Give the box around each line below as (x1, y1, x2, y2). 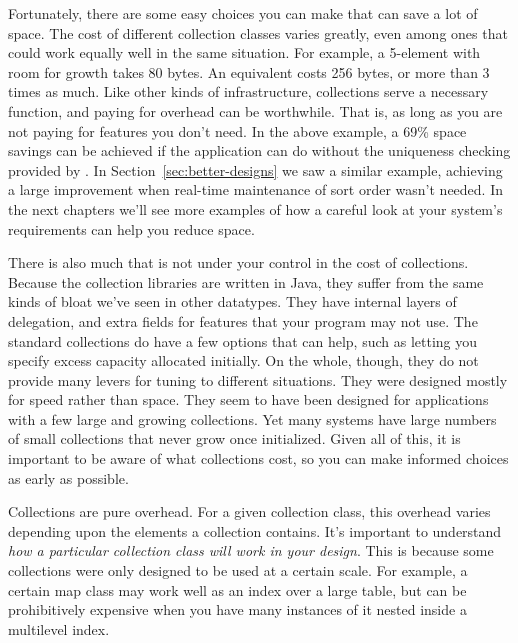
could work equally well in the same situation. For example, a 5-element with (8, 42, 481, 63)
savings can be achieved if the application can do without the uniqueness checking (8, 140, 511, 161)
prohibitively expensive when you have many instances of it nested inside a (8, 599, 467, 620)
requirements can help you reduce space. (8, 218, 255, 239)
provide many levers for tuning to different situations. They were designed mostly (8, 369, 508, 390)
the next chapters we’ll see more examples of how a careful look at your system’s (8, 198, 503, 219)
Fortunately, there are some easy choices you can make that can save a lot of (8, 3, 478, 23)
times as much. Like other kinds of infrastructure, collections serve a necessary (8, 81, 489, 102)
